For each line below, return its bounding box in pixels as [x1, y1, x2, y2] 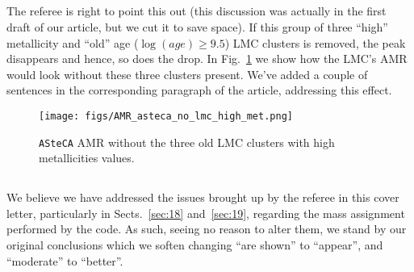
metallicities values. [39, 149, 135, 166]
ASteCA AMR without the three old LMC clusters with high [39, 133, 335, 150]
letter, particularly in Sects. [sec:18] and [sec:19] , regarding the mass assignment [6, 204, 405, 221]
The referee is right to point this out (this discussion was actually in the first [6, 2, 387, 19]
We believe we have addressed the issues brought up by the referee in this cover [6, 189, 399, 206]
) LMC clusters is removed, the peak [224, 34, 406, 51]
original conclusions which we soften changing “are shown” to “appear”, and [6, 236, 383, 253]
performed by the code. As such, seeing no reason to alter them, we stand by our [6, 220, 407, 237]
